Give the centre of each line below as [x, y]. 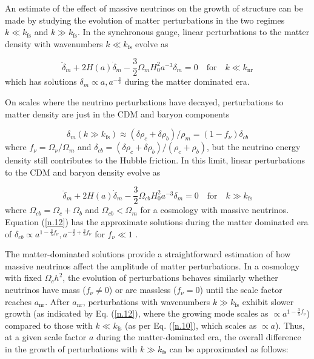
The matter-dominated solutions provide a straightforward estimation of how [148, 254]
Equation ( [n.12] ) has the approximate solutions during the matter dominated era [157, 222]
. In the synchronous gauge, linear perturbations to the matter [193, 32]
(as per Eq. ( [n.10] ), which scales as [191, 325]
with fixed [24, 278]
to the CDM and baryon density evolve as [83, 172]
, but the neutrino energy [253, 147]
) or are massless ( [143, 290]
